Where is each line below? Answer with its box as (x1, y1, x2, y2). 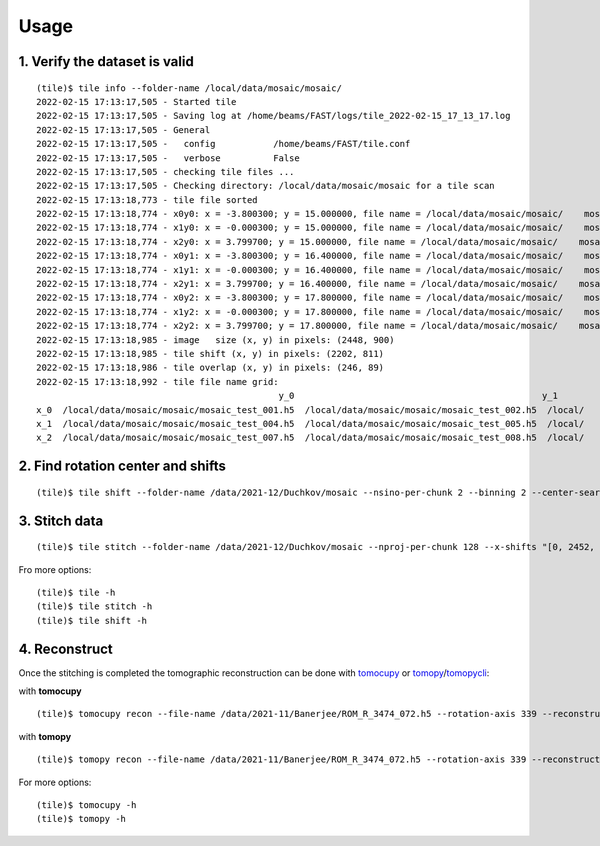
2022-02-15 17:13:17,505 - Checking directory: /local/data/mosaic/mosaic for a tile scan (36, 180, 495, 192)
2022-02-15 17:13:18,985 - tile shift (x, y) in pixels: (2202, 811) (36, 348, 385, 359)
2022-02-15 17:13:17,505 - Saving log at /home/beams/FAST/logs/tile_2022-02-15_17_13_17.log (36, 110, 511, 122)
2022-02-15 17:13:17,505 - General (36, 124, 211, 135)
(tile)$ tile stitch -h (36, 601, 153, 612)
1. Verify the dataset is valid (18, 53, 194, 70)
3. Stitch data (18, 512, 104, 529)
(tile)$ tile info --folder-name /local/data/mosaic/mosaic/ (36, 82, 342, 94)
